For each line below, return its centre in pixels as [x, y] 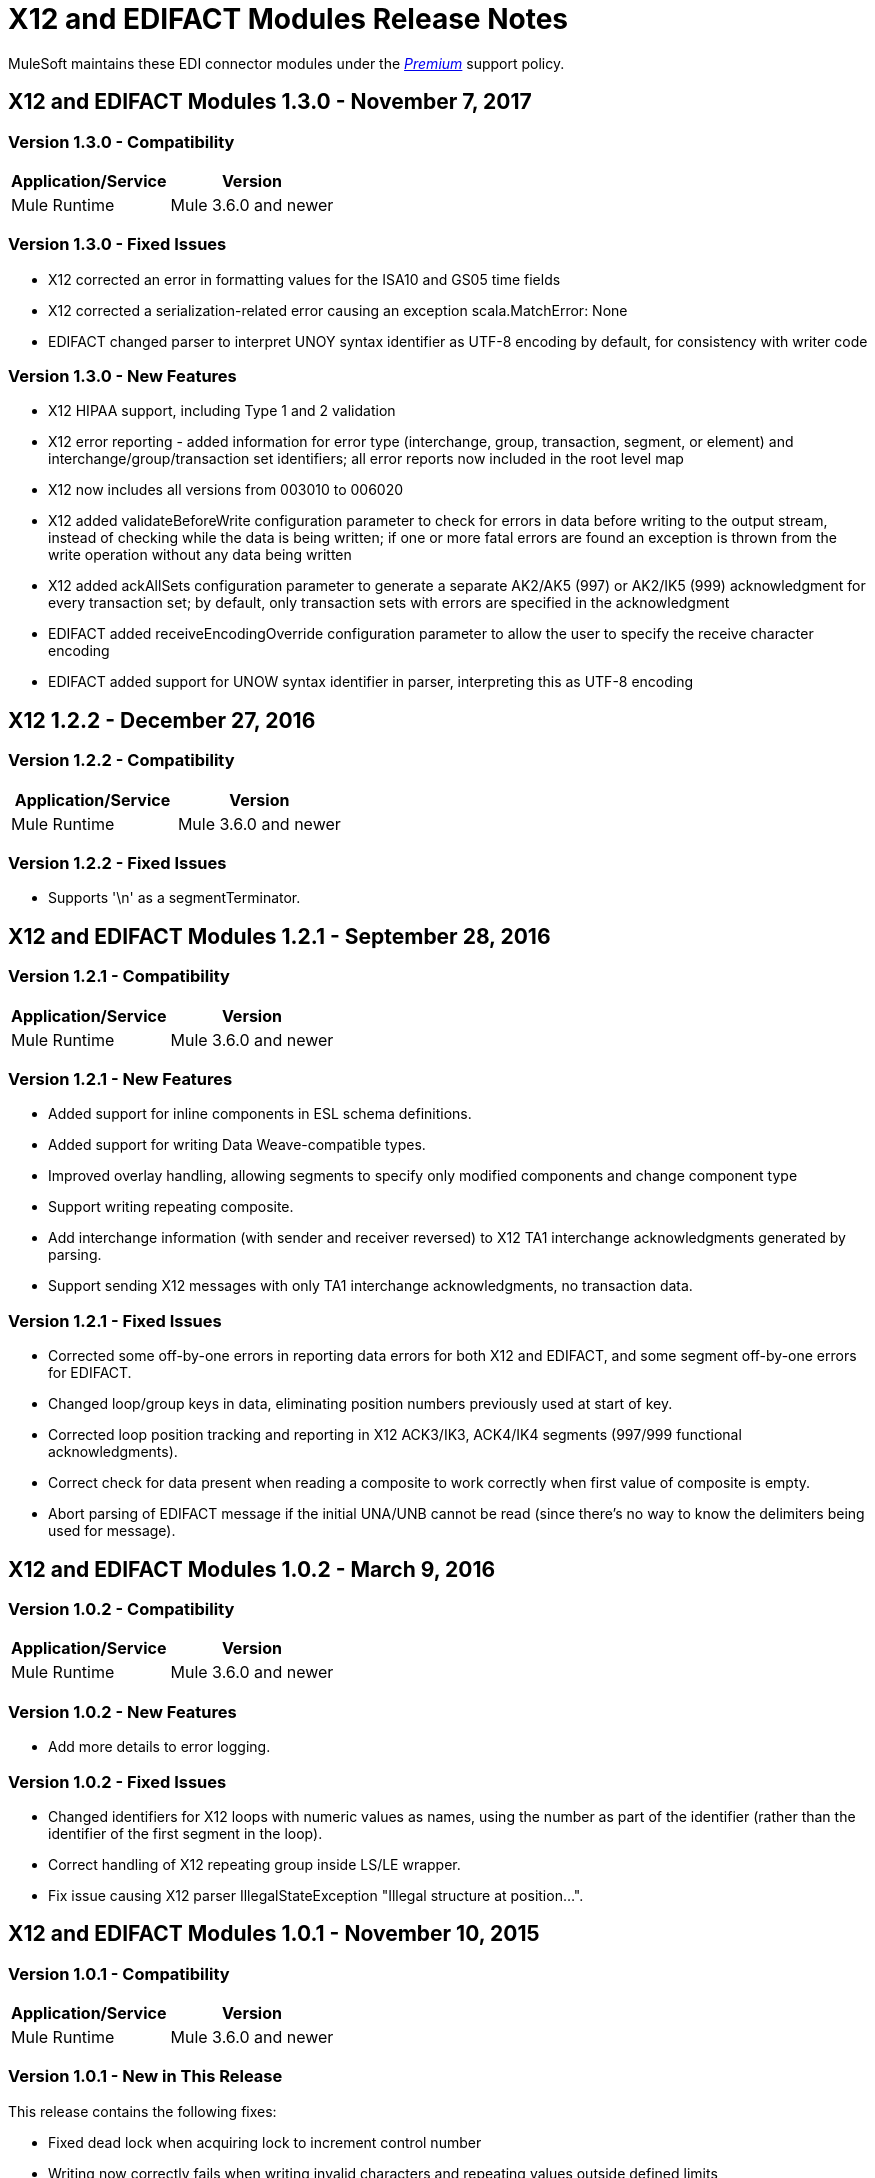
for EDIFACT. [90, 1373]
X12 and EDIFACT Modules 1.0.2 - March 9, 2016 [252, 1569]
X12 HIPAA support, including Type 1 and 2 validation [222, 411]
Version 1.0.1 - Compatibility [119, 1973]
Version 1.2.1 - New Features [120, 1079]
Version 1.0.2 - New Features [122, 1711]
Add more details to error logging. [159, 1747]
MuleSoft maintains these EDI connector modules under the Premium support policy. [286, 63]
